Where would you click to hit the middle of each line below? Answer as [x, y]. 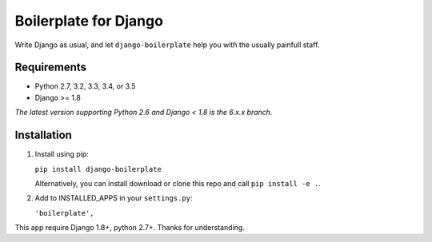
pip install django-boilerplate [98, 169]
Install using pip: [62, 154]
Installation [43, 135]
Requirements [51, 67]
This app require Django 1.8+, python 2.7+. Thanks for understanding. [130, 228]
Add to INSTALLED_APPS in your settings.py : [114, 198]
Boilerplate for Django [89, 21]
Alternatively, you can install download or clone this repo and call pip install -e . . [178, 183]
